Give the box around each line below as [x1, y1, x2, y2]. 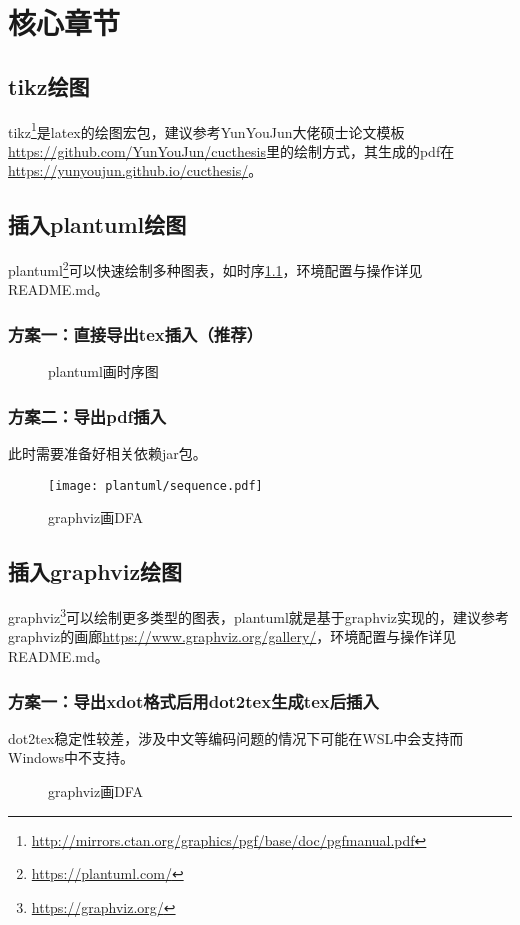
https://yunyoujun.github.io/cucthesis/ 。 [8, 160, 263, 181]
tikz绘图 [8, 70, 90, 101]
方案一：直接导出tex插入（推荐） [8, 321, 263, 346]
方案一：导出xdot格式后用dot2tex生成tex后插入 [8, 688, 379, 713]
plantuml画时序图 [48, 361, 159, 382]
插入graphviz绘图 [8, 556, 183, 587]
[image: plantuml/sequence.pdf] [48, 478, 263, 493]
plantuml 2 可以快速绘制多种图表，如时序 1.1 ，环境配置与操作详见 [8, 257, 423, 280]
